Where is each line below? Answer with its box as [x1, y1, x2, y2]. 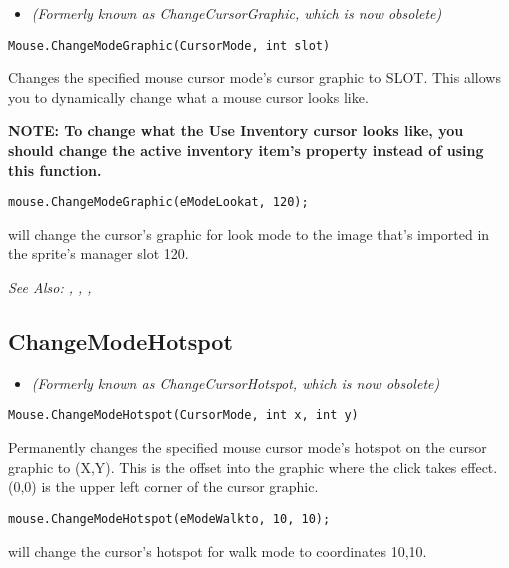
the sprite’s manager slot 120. [8, 243, 189, 264]
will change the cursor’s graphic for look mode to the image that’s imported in [8, 223, 490, 244]
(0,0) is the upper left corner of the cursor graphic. [8, 476, 319, 497]
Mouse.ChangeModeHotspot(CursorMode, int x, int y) [8, 408, 359, 423]
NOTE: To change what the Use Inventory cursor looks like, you [8, 120, 464, 141]
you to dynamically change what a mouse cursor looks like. [8, 86, 369, 107]
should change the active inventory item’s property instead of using [8, 140, 484, 161]
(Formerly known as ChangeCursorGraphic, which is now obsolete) [31, 3, 442, 23]
